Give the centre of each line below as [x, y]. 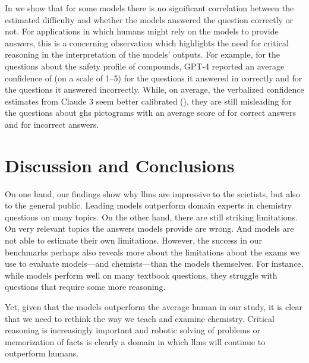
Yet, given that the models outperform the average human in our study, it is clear [154, 307]
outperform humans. [42, 353]
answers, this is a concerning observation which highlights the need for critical [147, 42]
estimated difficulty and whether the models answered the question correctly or [149, 19]
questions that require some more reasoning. [85, 287]
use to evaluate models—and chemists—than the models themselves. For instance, [154, 263]
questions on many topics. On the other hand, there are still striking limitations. [151, 217]
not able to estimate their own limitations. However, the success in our [133, 240]
